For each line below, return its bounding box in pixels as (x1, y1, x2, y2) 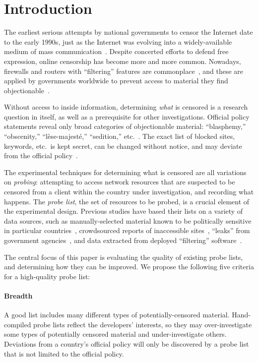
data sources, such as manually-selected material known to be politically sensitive (4, 215, 252, 226)
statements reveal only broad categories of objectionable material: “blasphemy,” (4, 121, 246, 131)
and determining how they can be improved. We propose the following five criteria (4, 261, 254, 272)
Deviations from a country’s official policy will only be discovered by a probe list (4, 338, 249, 349)
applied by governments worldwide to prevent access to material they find (4, 75, 228, 86)
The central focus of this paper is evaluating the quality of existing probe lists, (4, 251, 243, 262)
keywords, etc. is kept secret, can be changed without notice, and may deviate (4, 140, 242, 151)
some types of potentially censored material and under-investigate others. (4, 329, 227, 339)
